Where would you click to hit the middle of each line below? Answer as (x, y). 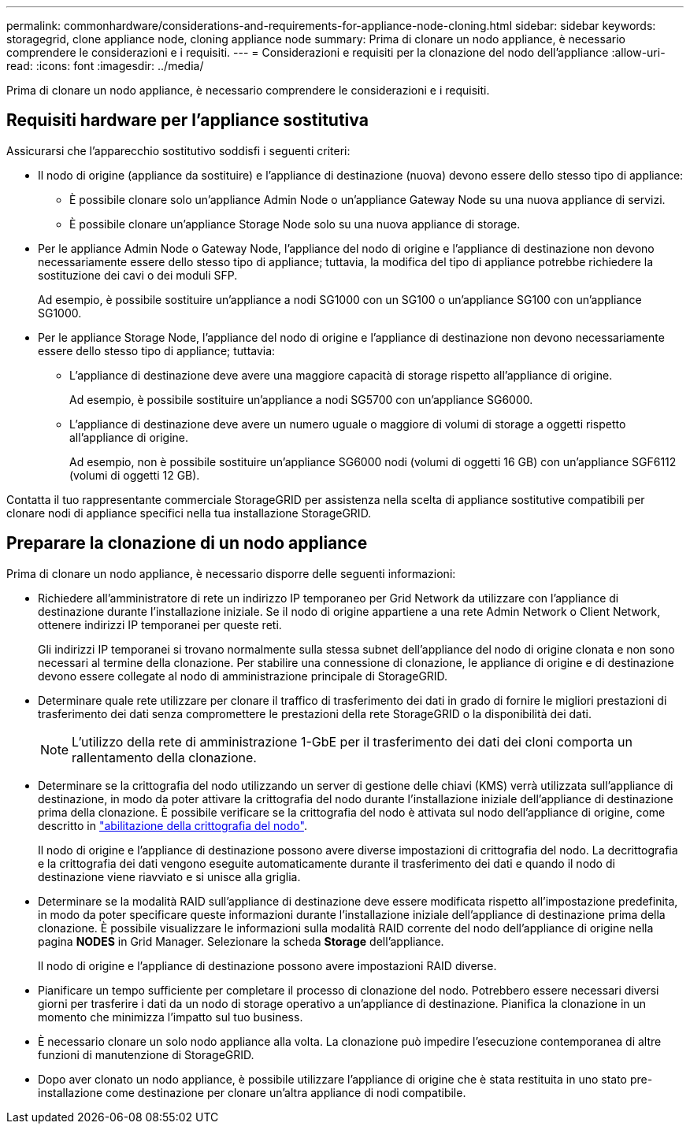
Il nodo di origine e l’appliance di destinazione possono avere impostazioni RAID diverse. (267, 965)
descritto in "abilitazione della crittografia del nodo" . (172, 825)
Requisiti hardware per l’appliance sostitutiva (187, 120)
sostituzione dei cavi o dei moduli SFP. (138, 275)
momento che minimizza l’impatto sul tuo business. (171, 1017)
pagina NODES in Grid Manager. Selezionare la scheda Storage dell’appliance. (241, 941)
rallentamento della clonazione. (164, 757)
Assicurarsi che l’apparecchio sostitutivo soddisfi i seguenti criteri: (178, 150)
